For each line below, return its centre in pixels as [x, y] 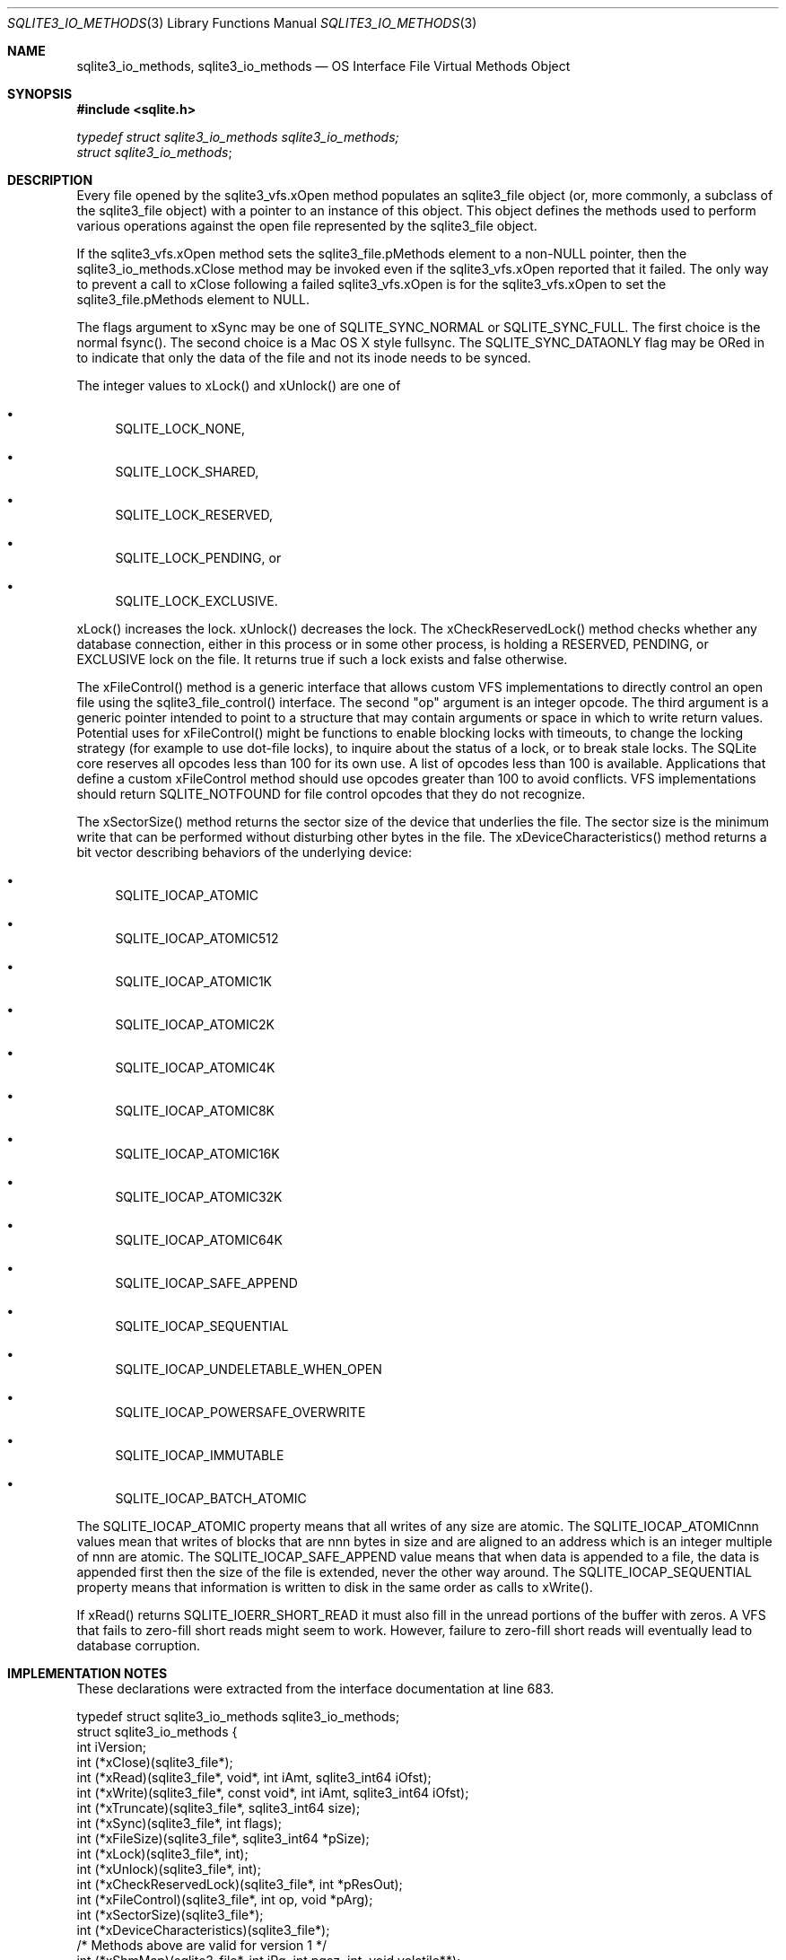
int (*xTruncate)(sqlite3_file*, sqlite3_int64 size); [218, 1808]
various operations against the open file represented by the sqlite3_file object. [307, 226]
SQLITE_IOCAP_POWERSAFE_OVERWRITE [240, 1412]
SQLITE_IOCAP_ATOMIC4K [195, 1067]
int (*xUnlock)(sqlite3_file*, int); [169, 1869]
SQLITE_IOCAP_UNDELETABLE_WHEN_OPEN [249, 1369]
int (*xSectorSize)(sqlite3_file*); [170, 1915]
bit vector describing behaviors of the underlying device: [244, 852]
